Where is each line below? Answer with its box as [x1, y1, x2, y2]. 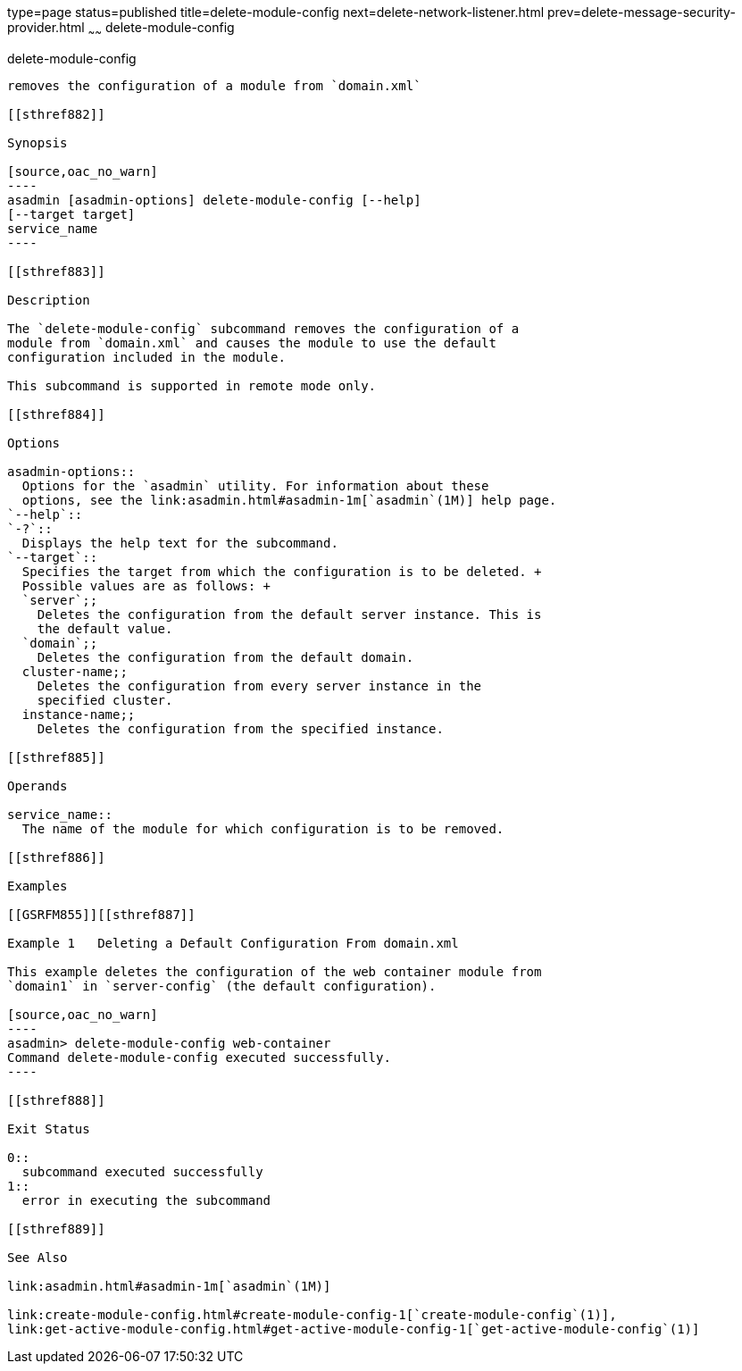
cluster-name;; [21, 664, 128, 679]
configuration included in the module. [7, 349, 286, 364]
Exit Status [7, 1121, 90, 1136]
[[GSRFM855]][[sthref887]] [7, 907, 196, 922]
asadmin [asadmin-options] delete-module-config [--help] [7, 192, 421, 207]
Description [7, 292, 90, 307]
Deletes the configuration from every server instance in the [37, 678, 482, 693]
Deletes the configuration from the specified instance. [37, 721, 444, 736]
